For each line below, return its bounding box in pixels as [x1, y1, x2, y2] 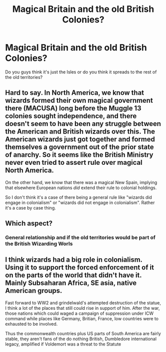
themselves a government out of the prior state [5, 143, 154, 151]
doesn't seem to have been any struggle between [5, 120, 161, 128]
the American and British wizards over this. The [5, 128, 155, 136]
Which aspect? [5, 219, 53, 228]
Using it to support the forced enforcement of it [5, 263, 155, 272]
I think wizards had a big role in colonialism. [5, 256, 143, 264]
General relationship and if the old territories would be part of [5, 234, 156, 241]
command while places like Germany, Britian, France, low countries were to [5, 315, 159, 321]
